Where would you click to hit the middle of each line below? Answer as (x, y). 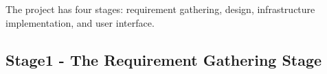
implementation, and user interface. (80, 22)
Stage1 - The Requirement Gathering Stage (164, 59)
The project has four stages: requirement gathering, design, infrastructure (160, 9)
